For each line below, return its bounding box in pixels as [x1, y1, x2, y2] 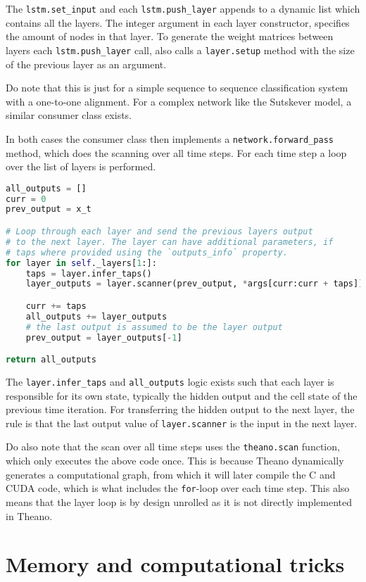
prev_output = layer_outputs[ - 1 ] [25, 332, 182, 343]
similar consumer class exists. [6, 108, 132, 122]
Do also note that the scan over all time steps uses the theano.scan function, [6, 439, 340, 454]
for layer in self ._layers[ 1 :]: [6, 258, 157, 268]
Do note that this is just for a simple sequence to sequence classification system [6, 80, 348, 95]
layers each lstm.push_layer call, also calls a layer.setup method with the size [6, 42, 355, 57]
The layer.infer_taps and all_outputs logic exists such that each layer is [6, 374, 334, 388]
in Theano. [6, 508, 53, 523]
